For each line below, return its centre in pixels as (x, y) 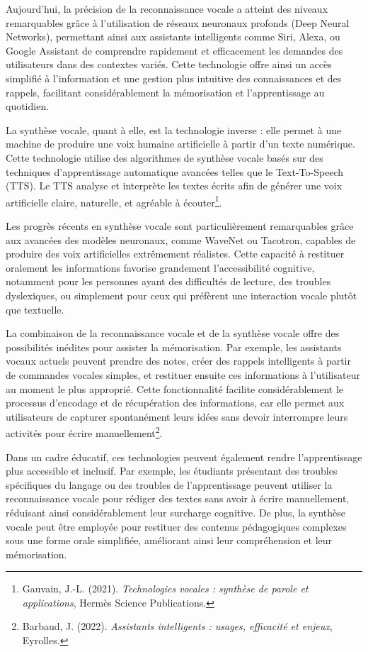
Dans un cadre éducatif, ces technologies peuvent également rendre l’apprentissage (184, 457)
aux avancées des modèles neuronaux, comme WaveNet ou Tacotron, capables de (181, 239)
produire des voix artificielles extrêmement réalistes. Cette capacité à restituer (175, 254)
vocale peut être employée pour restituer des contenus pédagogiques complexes (176, 526)
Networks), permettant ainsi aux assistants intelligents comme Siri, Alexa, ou (173, 37)
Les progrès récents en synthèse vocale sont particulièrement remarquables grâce (180, 225)
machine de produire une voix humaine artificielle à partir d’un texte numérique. (180, 144)
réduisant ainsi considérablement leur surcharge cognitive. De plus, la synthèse (176, 512)
